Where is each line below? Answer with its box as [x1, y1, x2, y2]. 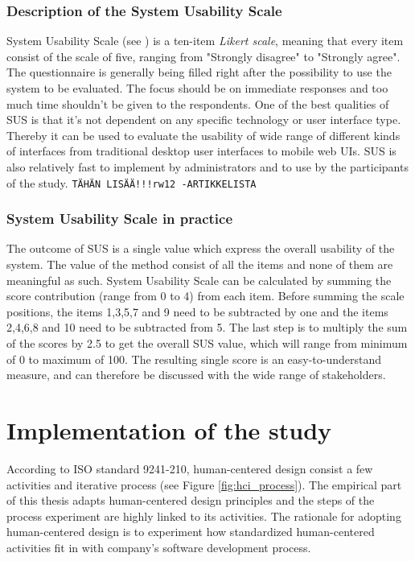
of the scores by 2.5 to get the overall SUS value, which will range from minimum [6, 335, 408, 351]
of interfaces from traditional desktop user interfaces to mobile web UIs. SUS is [6, 142, 397, 159]
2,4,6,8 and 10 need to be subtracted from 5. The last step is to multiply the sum [6, 319, 408, 336]
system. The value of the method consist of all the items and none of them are [6, 256, 393, 273]
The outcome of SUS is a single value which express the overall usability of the [6, 240, 395, 257]
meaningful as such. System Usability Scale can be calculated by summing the [6, 271, 392, 288]
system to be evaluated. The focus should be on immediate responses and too [6, 80, 388, 96]
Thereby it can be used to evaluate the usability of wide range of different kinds [6, 126, 401, 143]
